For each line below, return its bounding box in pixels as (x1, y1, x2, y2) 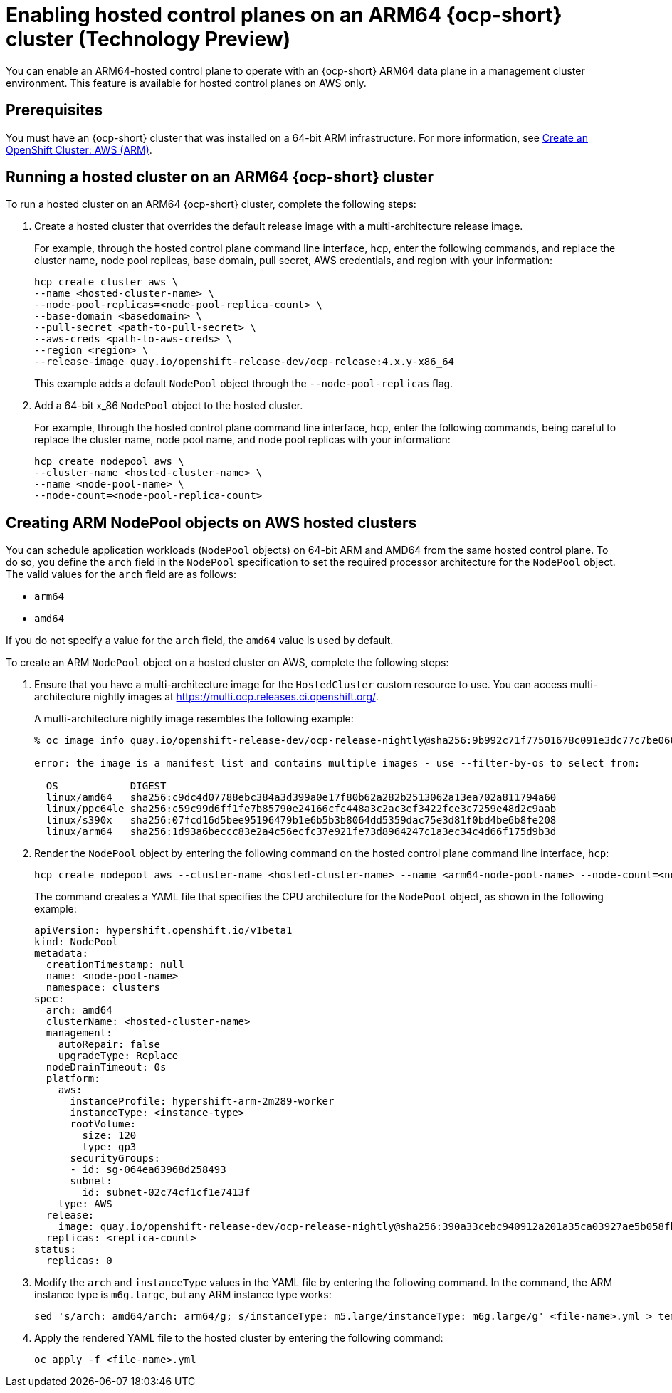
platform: (46, 1073, 100, 1085)
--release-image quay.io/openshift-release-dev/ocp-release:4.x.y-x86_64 (34, 356, 455, 368)
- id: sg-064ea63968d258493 (70, 1164, 226, 1176)
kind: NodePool (34, 936, 119, 948)
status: (34, 1244, 77, 1256)
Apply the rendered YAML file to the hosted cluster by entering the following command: (34, 1332, 443, 1345)
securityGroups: (70, 1152, 161, 1165)
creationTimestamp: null (46, 959, 184, 971)
